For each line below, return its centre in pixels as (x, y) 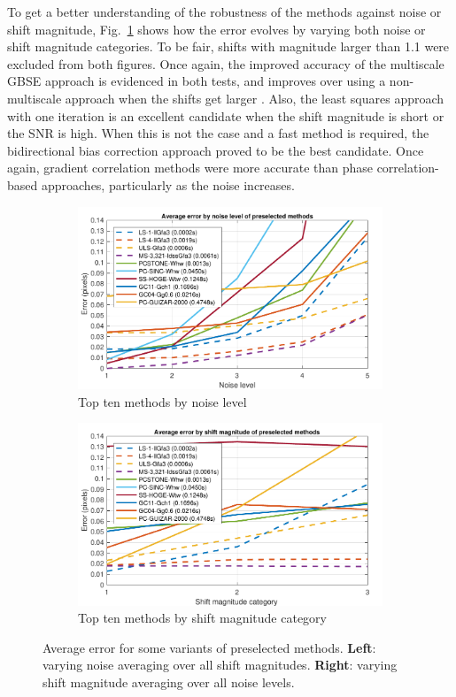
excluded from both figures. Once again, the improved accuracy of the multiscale (226, 63)
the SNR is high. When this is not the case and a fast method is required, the (218, 133)
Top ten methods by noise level (162, 401)
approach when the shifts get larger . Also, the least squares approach (255, 98)
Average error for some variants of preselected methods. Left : (209, 647)
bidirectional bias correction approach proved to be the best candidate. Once (216, 150)
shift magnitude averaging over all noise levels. (169, 682)
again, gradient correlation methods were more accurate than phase (190, 168)
